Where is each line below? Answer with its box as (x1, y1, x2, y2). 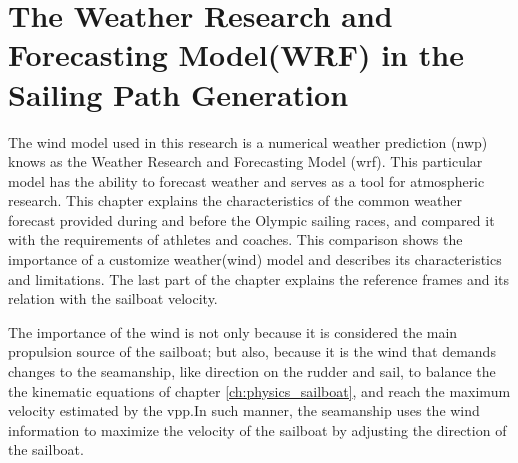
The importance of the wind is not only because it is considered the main (8, 321, 458, 342)
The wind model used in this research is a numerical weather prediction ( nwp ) (8, 131, 488, 152)
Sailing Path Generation (8, 73, 349, 114)
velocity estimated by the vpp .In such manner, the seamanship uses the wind (8, 400, 480, 421)
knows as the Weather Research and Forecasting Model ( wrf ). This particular (8, 151, 483, 172)
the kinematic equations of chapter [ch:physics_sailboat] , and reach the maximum (8, 380, 511, 401)
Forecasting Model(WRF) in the (8, 34, 464, 75)
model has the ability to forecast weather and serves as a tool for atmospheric (8, 170, 485, 191)
